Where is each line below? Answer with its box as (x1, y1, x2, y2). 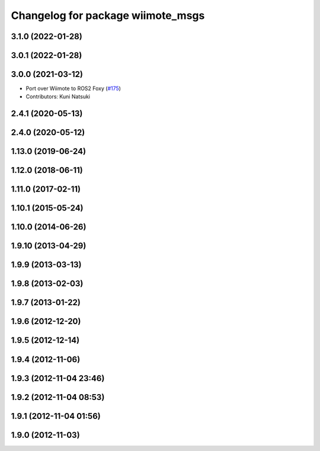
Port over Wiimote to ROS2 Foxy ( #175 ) (25, 85, 121, 92)
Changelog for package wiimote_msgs (11, 9, 205, 22)
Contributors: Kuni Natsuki (25, 93, 90, 100)
